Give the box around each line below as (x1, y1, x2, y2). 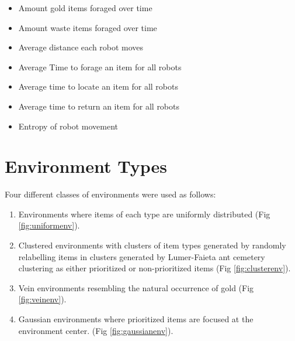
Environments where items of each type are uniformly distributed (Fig (18, 207, 270, 220)
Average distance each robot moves (18, 41, 144, 53)
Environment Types (5, 154, 167, 178)
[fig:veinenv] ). (18, 293, 67, 305)
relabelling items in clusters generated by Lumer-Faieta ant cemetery (18, 250, 265, 262)
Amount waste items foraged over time (18, 21, 157, 33)
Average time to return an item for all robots (18, 100, 180, 112)
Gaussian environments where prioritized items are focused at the (18, 313, 254, 325)
